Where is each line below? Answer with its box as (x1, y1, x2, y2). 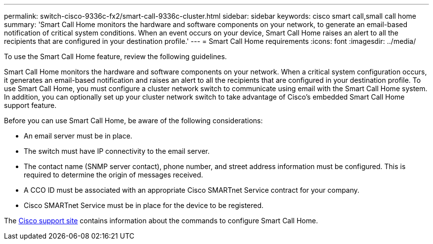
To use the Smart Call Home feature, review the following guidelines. (4, 52, 227, 61)
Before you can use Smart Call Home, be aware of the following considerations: (4, 116, 263, 125)
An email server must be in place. (24, 132, 132, 140)
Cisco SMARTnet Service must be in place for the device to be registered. (24, 201, 264, 209)
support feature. (4, 101, 57, 109)
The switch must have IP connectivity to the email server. (24, 147, 210, 155)
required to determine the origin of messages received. (24, 171, 203, 179)
